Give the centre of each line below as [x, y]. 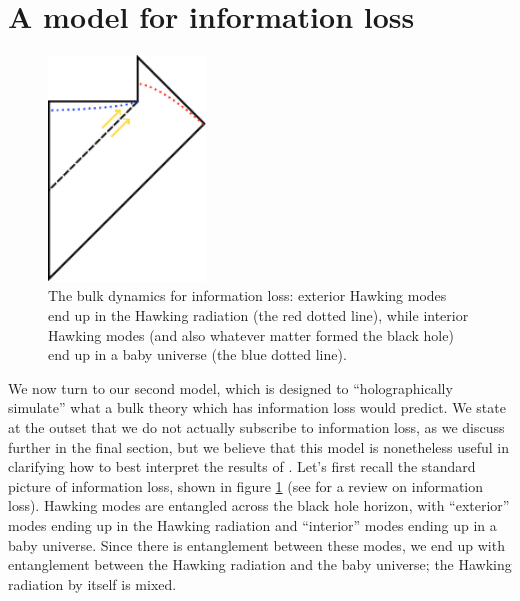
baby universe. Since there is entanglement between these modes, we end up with [256, 544]
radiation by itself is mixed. [92, 583]
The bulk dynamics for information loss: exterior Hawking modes [247, 295]
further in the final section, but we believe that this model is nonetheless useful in [259, 446]
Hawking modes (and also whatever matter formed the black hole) [251, 334]
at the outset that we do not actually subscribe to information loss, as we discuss [256, 427]
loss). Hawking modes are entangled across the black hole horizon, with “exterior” [259, 505]
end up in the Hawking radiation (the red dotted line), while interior [258, 315]
